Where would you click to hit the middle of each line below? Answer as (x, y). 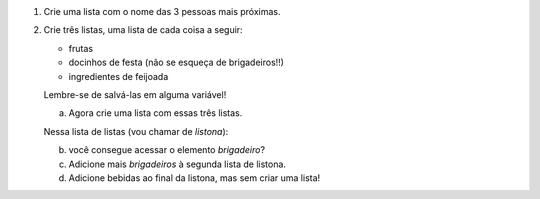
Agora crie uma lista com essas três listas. (155, 113)
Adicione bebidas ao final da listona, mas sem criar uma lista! (194, 177)
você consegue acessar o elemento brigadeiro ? (166, 150)
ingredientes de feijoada (118, 76)
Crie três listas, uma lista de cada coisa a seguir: (143, 30)
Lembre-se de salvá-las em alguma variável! (135, 94)
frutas (81, 48)
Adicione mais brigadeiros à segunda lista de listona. (177, 164)
